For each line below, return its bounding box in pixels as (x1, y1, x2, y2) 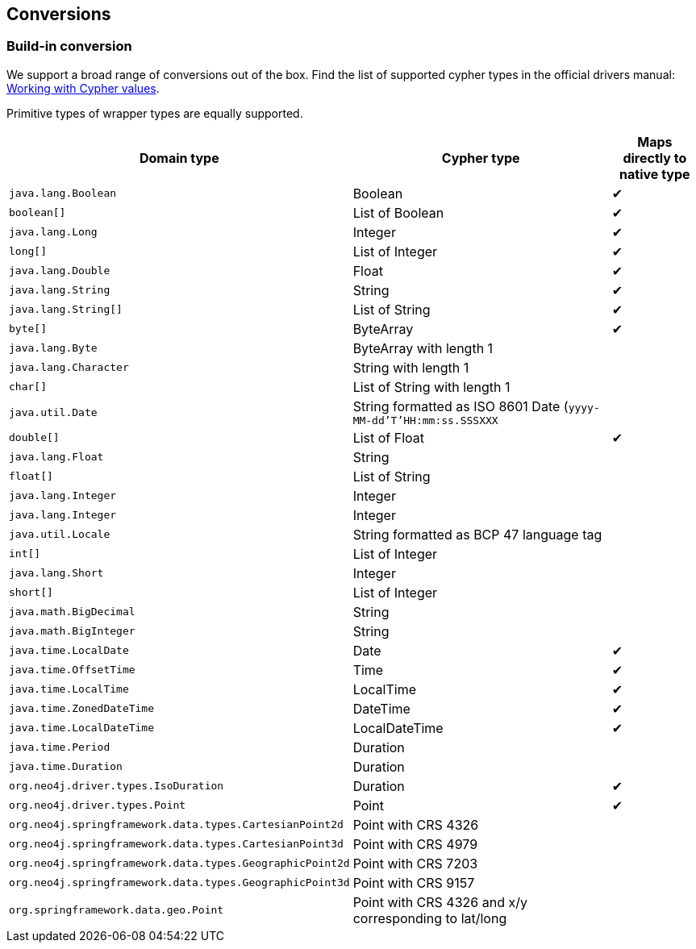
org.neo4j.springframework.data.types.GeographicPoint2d (9, 857, 350, 870)
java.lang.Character (9, 361, 129, 374)
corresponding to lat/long (352, 909, 507, 926)
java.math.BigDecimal (9, 606, 135, 618)
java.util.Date (9, 406, 98, 418)
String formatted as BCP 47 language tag (352, 526, 602, 543)
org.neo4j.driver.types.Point (9, 799, 186, 812)
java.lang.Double (9, 264, 110, 277)
